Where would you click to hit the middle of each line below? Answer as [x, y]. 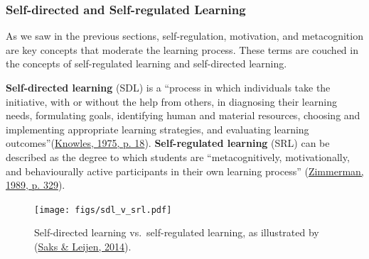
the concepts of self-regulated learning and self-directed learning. [146, 64]
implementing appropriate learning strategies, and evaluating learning [157, 129]
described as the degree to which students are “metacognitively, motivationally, [178, 156]
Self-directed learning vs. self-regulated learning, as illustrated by [177, 232]
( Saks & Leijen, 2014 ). [83, 246]
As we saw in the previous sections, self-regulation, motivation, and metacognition [184, 36]
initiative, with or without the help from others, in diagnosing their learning [171, 101]
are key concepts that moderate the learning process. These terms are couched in [182, 49]
